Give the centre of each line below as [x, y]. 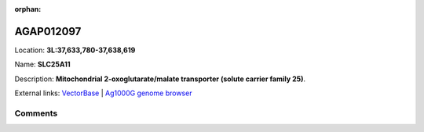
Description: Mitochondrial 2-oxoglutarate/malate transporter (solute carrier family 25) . [160, 79]
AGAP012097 [48, 31]
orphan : [28, 9]
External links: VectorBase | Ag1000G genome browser [103, 93]
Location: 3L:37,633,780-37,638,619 [75, 50]
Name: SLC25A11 [42, 64]
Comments [36, 113]
